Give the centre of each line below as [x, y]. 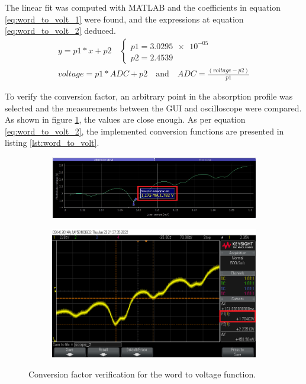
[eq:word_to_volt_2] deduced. [60, 31]
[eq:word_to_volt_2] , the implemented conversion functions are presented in [144, 131]
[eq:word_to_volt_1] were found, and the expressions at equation [124, 19]
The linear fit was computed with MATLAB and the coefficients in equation [143, 7]
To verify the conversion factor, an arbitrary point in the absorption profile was [149, 96]
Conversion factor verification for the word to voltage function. [142, 374]
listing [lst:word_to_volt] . [52, 143]
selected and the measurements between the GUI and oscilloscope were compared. [153, 108]
